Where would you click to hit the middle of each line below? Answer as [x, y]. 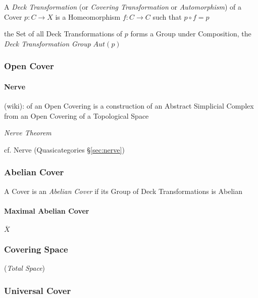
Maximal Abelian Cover [47, 210]
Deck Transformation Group [47, 43]
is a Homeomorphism [88, 16]
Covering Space [36, 249]
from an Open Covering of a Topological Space [76, 115]
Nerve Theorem [28, 133]
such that [167, 16]
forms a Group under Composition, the [191, 34]
